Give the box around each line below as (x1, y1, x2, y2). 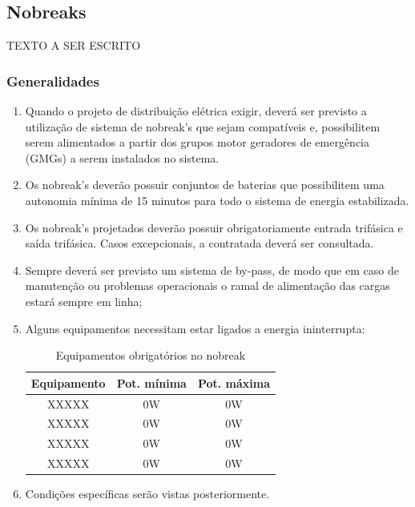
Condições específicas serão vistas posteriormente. (25, 485, 270, 502)
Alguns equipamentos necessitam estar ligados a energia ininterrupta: (25, 320, 365, 336)
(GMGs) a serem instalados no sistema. (25, 149, 220, 166)
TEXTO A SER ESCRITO (6, 37, 141, 54)
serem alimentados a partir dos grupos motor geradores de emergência (25, 134, 370, 151)
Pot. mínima (116, 374, 187, 391)
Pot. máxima (197, 374, 271, 391)
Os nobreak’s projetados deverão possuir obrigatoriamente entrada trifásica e (25, 219, 403, 235)
